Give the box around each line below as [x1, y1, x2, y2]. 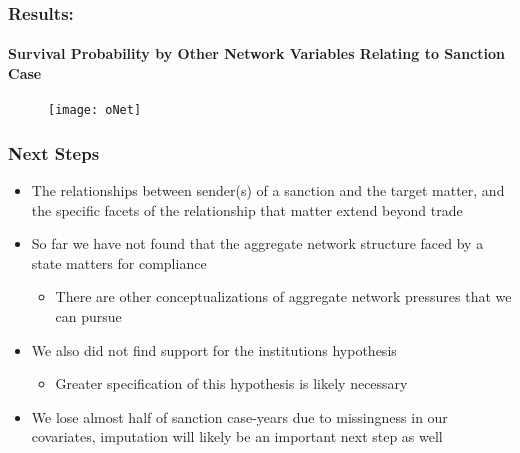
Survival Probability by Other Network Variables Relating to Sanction [8, 43, 505, 64]
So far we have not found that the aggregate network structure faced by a [31, 233, 484, 254]
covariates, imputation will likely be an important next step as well [31, 426, 443, 447]
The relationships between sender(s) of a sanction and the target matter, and [31, 180, 505, 201]
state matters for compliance [31, 252, 207, 273]
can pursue [55, 306, 122, 327]
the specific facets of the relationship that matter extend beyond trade [31, 199, 463, 220]
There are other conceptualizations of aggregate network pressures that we [55, 286, 512, 307]
